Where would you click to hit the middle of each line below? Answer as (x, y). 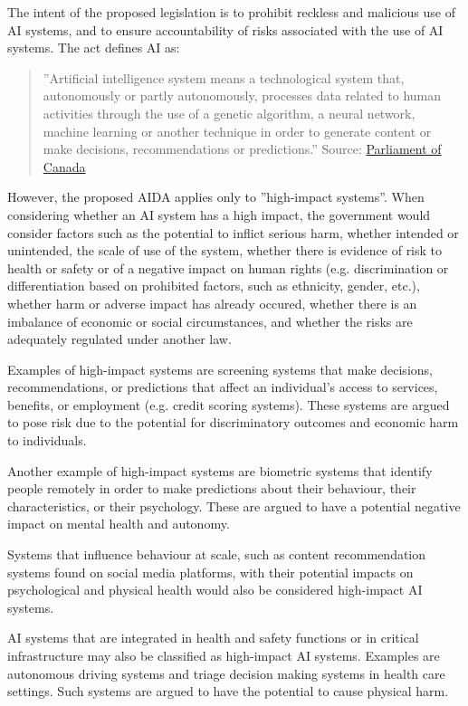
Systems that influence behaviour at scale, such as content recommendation (217, 554)
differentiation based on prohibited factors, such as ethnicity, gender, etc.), (214, 286)
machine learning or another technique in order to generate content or (237, 131)
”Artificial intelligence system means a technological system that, (224, 77)
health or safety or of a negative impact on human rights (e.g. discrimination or (228, 267)
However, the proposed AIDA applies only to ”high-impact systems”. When (216, 197)
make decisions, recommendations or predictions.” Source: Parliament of (242, 149)
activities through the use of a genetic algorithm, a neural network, (229, 113)
